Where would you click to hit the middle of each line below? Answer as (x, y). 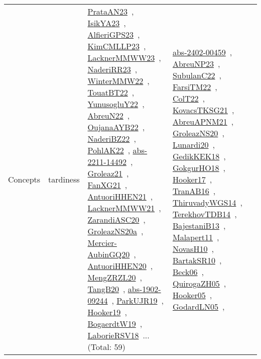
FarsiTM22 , (195, 86)
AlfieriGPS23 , (114, 34)
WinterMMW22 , (118, 81)
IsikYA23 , (107, 23)
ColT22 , (188, 98)
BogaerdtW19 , (115, 324)
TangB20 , (106, 289)
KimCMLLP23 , (117, 46)
